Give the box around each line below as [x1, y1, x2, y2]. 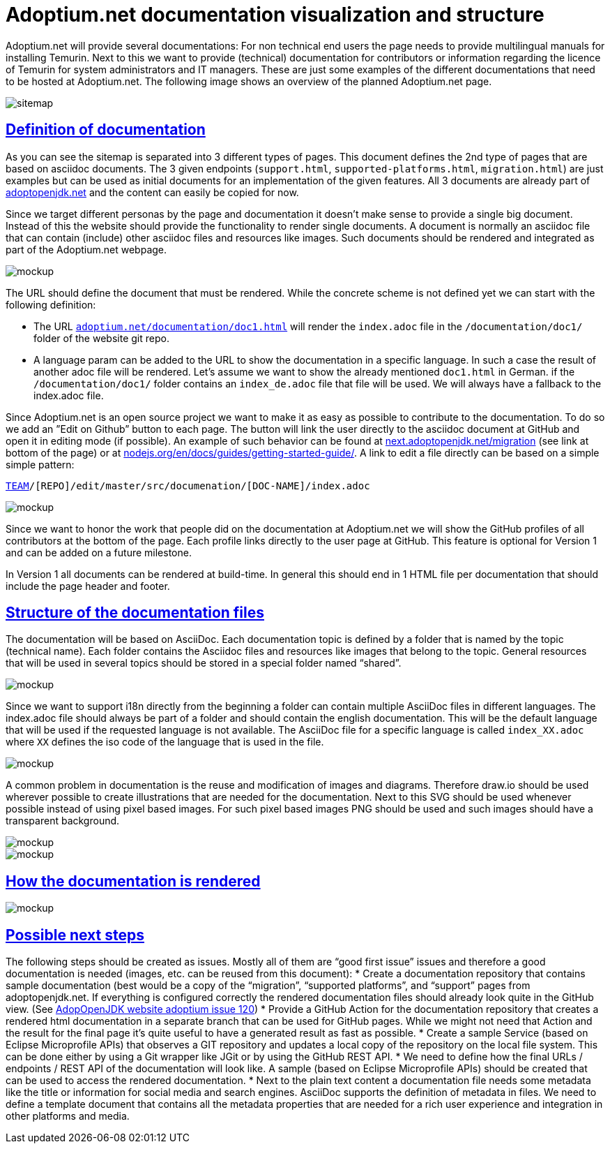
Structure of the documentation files [6, 604, 264, 622]
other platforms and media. [6, 1110, 130, 1122]
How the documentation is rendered [6, 872, 261, 890]
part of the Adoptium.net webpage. [6, 243, 167, 255]
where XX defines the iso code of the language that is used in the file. [6, 736, 324, 748]
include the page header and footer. [6, 579, 170, 592]
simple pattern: [6, 458, 75, 470]
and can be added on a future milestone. [6, 546, 192, 558]
